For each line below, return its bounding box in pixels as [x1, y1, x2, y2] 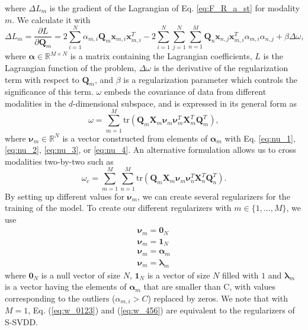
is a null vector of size [41, 268, 121, 281]
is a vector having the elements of [5, 280, 127, 293]
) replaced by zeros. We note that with [147, 291, 288, 304]
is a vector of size [147, 268, 210, 281]
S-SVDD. [5, 315, 38, 328]
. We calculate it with [12, 13, 91, 25]
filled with [222, 268, 259, 281]
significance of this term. [5, 85, 94, 98]
